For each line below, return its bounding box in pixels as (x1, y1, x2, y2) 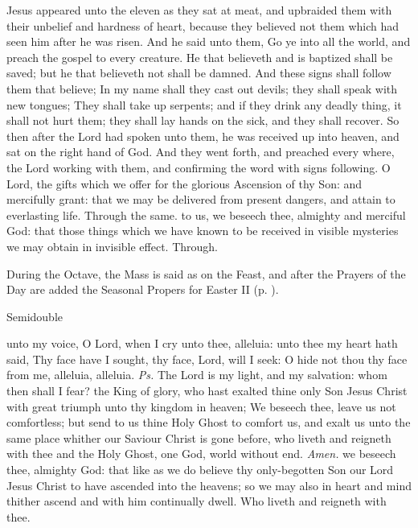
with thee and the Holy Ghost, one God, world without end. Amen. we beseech (6, 445, 396, 462)
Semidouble (6, 307, 64, 324)
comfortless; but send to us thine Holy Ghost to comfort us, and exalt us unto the (6, 414, 411, 431)
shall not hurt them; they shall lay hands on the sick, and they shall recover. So (6, 112, 400, 129)
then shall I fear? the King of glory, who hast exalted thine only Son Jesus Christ (6, 382, 408, 399)
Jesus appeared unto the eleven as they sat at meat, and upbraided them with (6, 2, 392, 18)
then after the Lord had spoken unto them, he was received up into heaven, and (6, 127, 400, 144)
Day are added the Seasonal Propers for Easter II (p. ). (6, 281, 279, 298)
